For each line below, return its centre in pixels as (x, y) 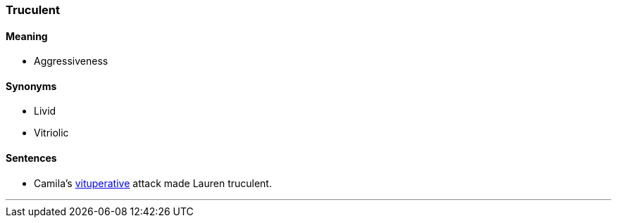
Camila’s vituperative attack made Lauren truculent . (153, 183)
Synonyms (31, 86)
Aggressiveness (71, 61)
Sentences (31, 158)
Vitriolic (51, 133)
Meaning (27, 36)
